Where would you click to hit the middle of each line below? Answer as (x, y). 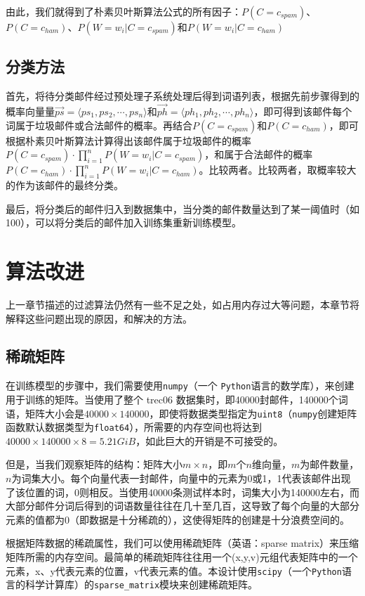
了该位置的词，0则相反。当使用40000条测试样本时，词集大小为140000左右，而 (182, 492)
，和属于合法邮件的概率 (259, 154)
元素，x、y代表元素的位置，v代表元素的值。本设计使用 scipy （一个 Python (174, 570)
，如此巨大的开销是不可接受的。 (210, 440)
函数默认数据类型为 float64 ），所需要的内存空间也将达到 (134, 427)
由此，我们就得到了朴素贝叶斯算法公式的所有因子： (124, 11)
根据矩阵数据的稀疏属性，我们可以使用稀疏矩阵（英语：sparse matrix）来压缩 (182, 543)
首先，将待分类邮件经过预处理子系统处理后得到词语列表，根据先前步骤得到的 (182, 96)
